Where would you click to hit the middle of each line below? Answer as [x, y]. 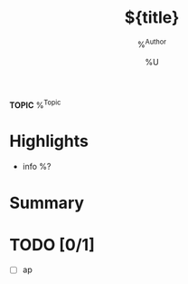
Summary [47, 203]
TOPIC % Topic [35, 104]
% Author [152, 44]
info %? [37, 167]
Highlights [49, 141]
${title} [152, 18]
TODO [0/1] [52, 245]
